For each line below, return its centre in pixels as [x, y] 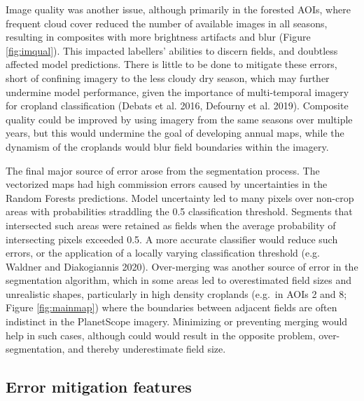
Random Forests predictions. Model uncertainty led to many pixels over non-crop [180, 197]
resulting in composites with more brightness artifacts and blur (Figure [158, 37]
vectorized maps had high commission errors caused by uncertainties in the [167, 184]
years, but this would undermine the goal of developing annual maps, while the [175, 133]
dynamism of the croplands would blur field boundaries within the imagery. [167, 146]
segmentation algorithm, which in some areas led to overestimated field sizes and [179, 280]
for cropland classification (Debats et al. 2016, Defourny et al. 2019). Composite [177, 106]
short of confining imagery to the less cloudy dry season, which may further [168, 77]
